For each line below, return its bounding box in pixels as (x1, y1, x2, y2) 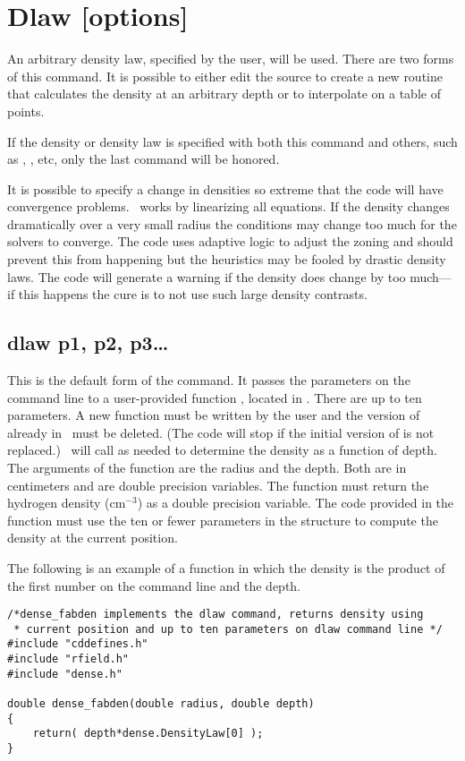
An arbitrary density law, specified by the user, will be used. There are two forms (7, 49, 454, 68)
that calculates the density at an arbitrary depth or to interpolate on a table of (7, 84, 441, 103)
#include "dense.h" (7, 667, 123, 680)
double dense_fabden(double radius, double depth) (7, 697, 315, 711)
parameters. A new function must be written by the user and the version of (7, 406, 420, 424)
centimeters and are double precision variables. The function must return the (7, 475, 429, 494)
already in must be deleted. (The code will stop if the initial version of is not (7, 423, 435, 441)
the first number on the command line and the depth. (7, 576, 301, 594)
